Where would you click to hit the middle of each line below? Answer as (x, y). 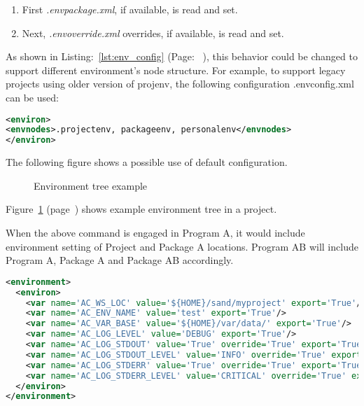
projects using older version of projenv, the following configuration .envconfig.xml (180, 84)
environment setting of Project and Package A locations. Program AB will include (182, 246)
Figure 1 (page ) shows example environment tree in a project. (141, 209)
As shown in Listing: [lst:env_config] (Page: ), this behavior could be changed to (182, 56)
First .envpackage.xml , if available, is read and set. (130, 9)
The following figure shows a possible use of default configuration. (147, 162)
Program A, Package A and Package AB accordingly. (120, 260)
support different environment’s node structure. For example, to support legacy (176, 70)
